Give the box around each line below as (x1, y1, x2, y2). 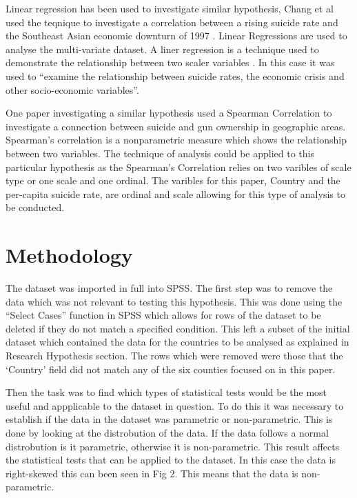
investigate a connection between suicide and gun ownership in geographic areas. (6, 119, 346, 133)
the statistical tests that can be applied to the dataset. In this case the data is (6, 452, 336, 467)
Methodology (6, 241, 133, 269)
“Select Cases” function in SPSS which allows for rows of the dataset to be (6, 308, 321, 322)
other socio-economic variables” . (6, 82, 139, 97)
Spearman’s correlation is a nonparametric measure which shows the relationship (6, 132, 347, 147)
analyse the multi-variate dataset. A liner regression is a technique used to (6, 41, 319, 56)
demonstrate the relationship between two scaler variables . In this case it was (6, 55, 335, 70)
